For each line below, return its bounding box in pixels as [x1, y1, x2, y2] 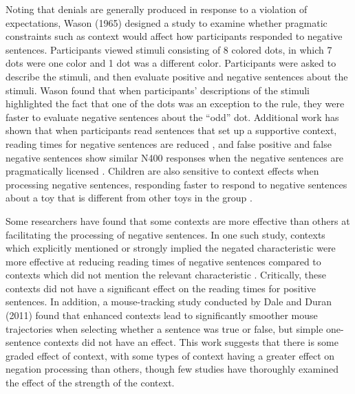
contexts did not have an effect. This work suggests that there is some [43, 335, 338, 349]
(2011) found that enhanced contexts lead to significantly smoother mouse [6, 308, 318, 322]
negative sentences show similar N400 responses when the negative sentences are [6, 150, 344, 164]
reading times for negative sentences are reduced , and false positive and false [6, 136, 332, 151]
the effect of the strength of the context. [6, 375, 175, 390]
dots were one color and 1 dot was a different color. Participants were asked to [6, 56, 336, 70]
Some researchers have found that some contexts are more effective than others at [6, 213, 350, 228]
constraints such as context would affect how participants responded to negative [6, 29, 343, 43]
